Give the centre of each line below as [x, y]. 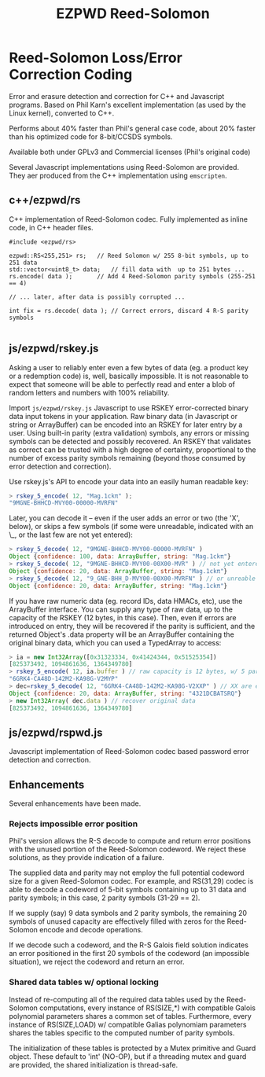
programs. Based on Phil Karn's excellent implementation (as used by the [127, 105]
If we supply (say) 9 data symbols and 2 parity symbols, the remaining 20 [128, 913]
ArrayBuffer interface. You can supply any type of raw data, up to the [121, 609]
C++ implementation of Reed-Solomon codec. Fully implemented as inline [129, 219]
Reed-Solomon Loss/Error [96, 58]
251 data [23, 263]
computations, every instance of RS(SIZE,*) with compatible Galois [148, 1008]
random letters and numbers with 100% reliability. [89, 392]
